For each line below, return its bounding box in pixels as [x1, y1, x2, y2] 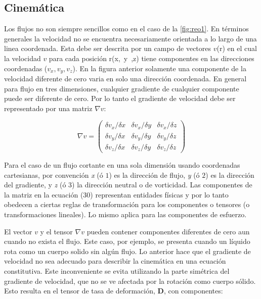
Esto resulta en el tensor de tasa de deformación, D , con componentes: [4, 285, 223, 296]
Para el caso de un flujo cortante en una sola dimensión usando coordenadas [4, 160, 240, 170]
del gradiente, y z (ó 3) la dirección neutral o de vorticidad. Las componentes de [4, 179, 252, 190]
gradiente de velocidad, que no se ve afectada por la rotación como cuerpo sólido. [4, 275, 256, 286]
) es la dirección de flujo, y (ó [109, 169, 200, 180]
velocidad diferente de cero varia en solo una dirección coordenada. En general [4, 73, 247, 84]
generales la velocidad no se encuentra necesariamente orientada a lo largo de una [4, 33, 257, 43]
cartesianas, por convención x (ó [4, 169, 103, 180]
